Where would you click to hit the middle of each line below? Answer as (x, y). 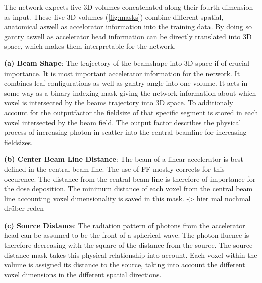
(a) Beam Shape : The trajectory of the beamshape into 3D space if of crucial (127, 63)
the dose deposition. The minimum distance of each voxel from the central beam (128, 189)
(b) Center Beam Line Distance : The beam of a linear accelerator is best (124, 159)
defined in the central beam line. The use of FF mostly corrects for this (114, 168)
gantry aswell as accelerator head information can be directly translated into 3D (128, 36)
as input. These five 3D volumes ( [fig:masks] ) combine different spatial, (114, 16)
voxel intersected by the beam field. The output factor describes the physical (123, 122)
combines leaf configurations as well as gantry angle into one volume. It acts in (126, 83)
